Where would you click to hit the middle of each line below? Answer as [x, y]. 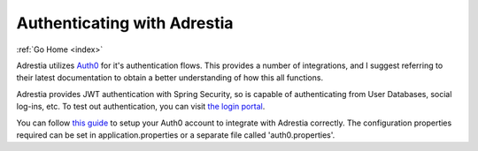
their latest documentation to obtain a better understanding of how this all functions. [170, 78]
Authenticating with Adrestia [125, 23]
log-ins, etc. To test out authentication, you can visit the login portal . [141, 107]
